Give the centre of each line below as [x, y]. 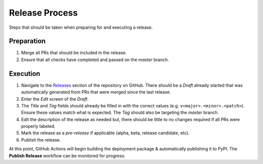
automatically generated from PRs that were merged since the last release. [96, 92]
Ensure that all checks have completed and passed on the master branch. [95, 60]
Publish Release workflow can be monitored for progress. [67, 156]
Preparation [27, 41]
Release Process [43, 13]
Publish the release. [41, 140]
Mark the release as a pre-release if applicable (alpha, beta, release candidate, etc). [105, 133]
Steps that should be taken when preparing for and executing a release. [81, 27]
